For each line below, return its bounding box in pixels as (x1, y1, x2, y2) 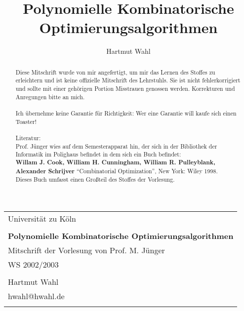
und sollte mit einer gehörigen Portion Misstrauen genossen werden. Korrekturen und (15, 84, 235, 93)
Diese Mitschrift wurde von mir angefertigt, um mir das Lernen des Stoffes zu (15, 68, 215, 76)
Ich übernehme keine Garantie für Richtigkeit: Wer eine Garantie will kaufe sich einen (15, 109, 237, 117)
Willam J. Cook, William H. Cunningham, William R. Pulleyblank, (15, 157, 215, 166)
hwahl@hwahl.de (8, 290, 65, 302)
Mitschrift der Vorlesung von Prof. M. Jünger (8, 244, 165, 256)
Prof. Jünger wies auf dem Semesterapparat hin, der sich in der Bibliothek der (15, 142, 217, 150)
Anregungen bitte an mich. (15, 92, 85, 101)
